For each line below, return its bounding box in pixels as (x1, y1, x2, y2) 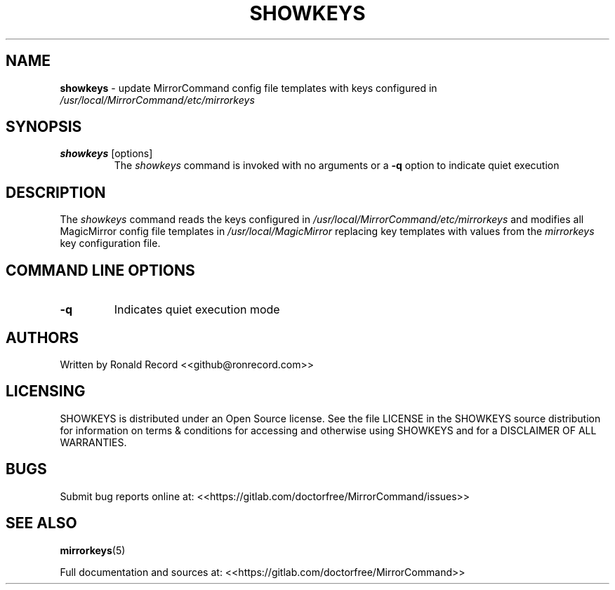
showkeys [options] (60, 147, 153, 160)
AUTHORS (6, 328, 79, 347)
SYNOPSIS (6, 118, 82, 136)
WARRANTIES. (60, 436, 127, 448)
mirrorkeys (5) (60, 544, 126, 556)
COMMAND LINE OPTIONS (6, 261, 195, 279)
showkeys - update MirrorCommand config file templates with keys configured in (60, 81, 437, 94)
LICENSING (6, 382, 86, 401)
